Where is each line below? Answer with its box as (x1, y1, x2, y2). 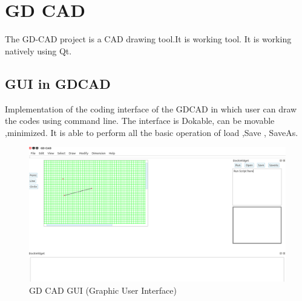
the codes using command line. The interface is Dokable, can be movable (5, 114, 275, 127)
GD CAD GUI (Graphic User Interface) (29, 283, 177, 296)
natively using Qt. (5, 44, 72, 57)
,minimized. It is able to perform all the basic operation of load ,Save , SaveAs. (5, 126, 298, 138)
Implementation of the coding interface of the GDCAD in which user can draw (5, 102, 297, 115)
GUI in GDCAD (5, 74, 111, 92)
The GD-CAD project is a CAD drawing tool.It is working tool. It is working (5, 33, 292, 45)
